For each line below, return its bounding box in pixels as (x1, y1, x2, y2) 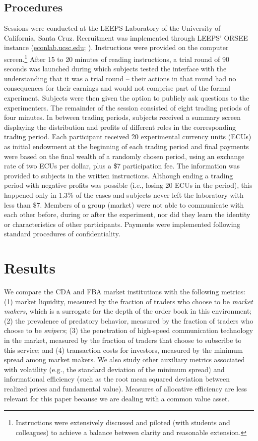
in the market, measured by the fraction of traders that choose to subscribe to (4, 335, 242, 345)
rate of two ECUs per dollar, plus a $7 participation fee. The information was (4, 161, 240, 171)
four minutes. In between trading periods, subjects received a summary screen (4, 112, 241, 122)
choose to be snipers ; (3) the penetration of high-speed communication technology (4, 325, 253, 335)
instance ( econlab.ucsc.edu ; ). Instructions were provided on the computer (4, 42, 229, 53)
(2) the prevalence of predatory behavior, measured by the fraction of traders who (4, 315, 254, 326)
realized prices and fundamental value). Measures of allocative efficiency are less (4, 383, 247, 393)
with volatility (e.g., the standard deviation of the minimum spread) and (4, 364, 225, 374)
